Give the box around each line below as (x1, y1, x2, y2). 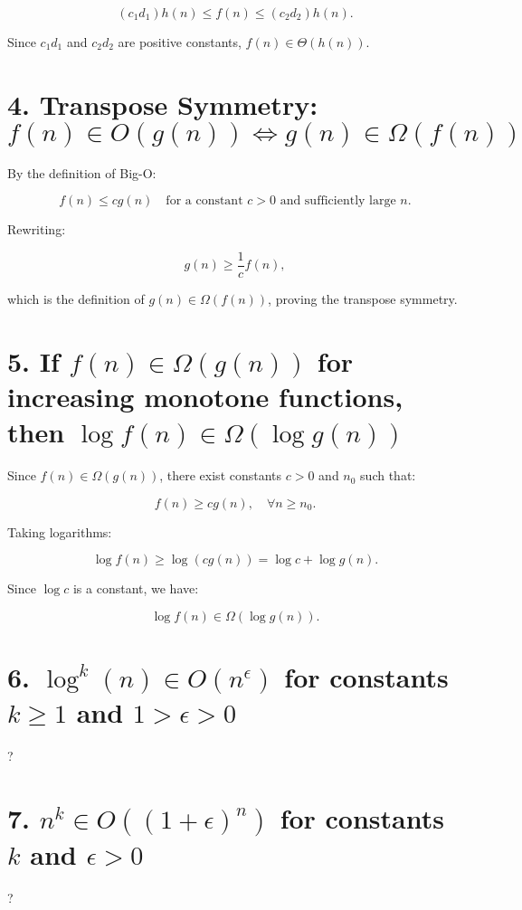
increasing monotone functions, (7, 377, 403, 414)
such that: (360, 466, 416, 485)
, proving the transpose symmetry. (268, 289, 458, 308)
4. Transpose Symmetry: (7, 85, 318, 122)
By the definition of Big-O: (7, 163, 157, 182)
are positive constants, (118, 33, 242, 51)
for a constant (166, 194, 243, 208)
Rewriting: (7, 220, 66, 239)
